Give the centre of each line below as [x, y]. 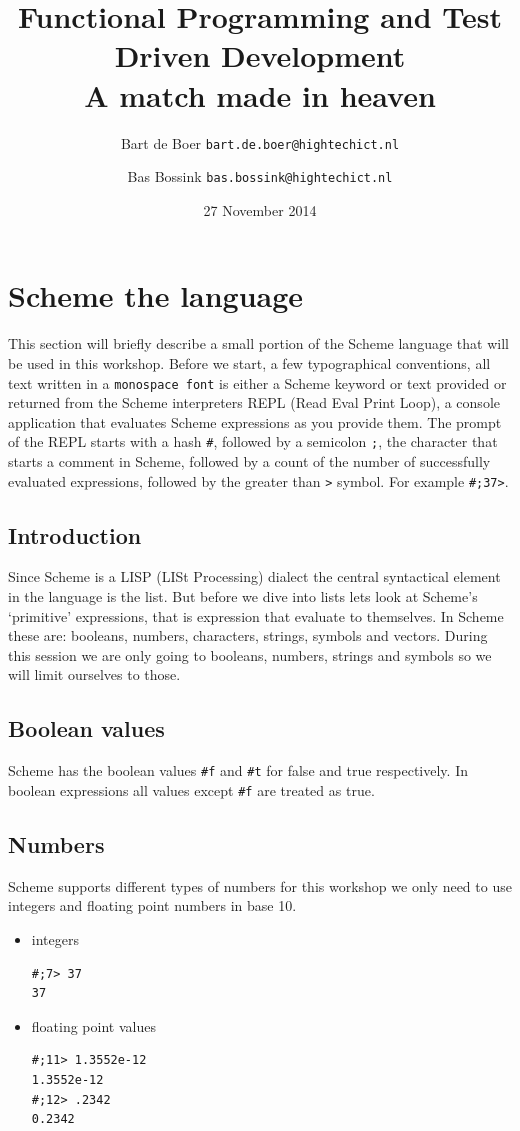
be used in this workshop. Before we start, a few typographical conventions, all [249, 362]
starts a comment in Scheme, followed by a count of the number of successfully [249, 461]
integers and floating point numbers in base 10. [152, 905]
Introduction [75, 534]
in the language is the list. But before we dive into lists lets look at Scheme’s [243, 596]
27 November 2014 [260, 209]
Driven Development [260, 55]
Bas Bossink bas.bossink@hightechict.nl [260, 176]
